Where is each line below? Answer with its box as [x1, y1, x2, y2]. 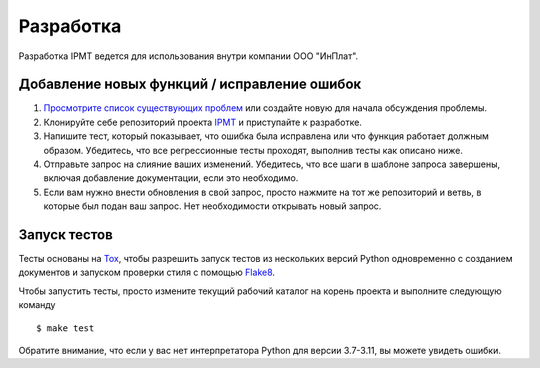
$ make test [36, 322, 95, 334]
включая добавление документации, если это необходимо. [43, 172, 299, 184]
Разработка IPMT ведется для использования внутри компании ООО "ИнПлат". [18, 50, 359, 62]
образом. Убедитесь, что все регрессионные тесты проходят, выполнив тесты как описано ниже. [43, 144, 464, 156]
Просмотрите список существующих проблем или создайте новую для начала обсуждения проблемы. [43, 102, 488, 114]
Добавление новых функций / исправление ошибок [18, 76, 362, 93]
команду [18, 299, 56, 311]
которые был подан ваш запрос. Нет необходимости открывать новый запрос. [43, 200, 382, 212]
